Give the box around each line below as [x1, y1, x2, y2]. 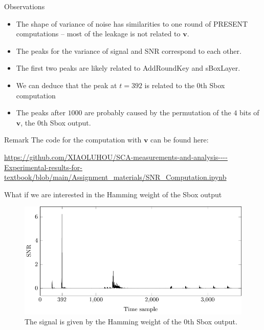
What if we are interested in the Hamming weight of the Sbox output [4, 189, 222, 199]
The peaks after [16, 107, 65, 118]
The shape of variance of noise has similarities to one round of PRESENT [16, 18, 248, 29]
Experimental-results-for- [4, 161, 82, 172]
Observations [4, 1, 45, 11]
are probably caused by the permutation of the [84, 107, 231, 118]
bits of [239, 107, 259, 118]
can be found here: [150, 134, 209, 145]
